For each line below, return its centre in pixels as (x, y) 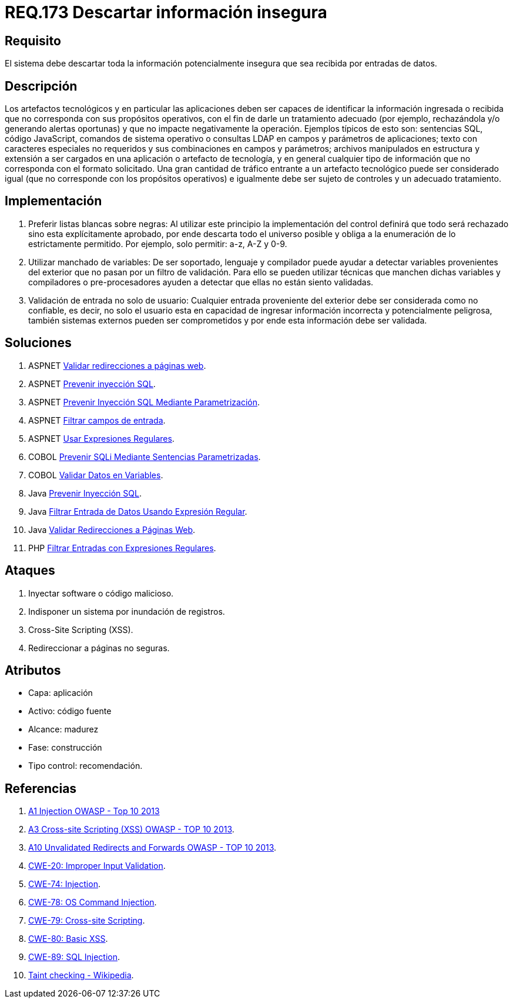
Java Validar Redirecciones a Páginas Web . (112, 529)
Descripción (41, 86)
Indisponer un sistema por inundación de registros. (127, 611)
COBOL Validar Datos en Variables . (96, 475)
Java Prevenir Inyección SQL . (85, 493)
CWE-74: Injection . (64, 884)
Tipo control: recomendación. (85, 766)
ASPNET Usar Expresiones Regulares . (101, 438)
